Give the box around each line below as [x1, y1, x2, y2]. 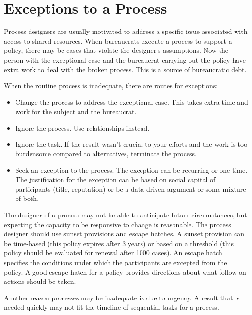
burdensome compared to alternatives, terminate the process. [15, 149, 197, 159]
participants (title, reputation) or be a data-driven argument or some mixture [15, 183, 246, 194]
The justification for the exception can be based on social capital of [15, 174, 216, 184]
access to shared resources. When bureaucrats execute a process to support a [4, 35, 232, 46]
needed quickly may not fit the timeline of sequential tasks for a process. [4, 302, 219, 312]
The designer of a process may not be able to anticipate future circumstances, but [4, 210, 247, 220]
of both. [15, 193, 39, 203]
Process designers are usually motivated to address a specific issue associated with [4, 26, 248, 36]
